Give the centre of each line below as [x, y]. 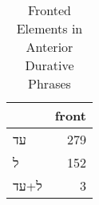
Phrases [49, 83]
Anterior [49, 47]
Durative [49, 65]
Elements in [49, 28]
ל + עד [28, 185]
